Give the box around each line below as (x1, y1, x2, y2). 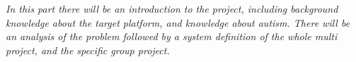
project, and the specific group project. (6, 42, 170, 57)
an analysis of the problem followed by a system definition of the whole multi (6, 29, 338, 44)
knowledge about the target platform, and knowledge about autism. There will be (6, 15, 350, 30)
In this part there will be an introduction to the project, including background (6, 1, 338, 15)
